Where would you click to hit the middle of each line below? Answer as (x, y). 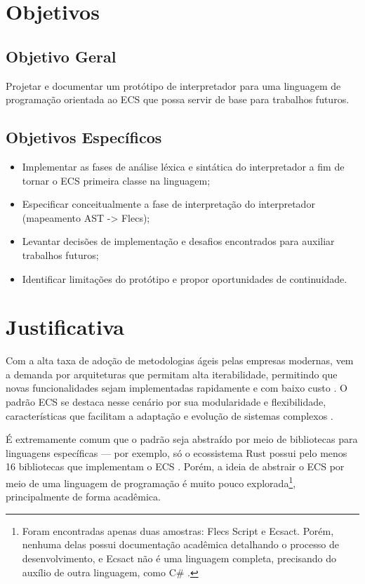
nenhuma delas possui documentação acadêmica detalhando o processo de (180, 544)
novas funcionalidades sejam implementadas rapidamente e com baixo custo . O (177, 388)
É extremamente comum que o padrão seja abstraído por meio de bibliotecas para (182, 439)
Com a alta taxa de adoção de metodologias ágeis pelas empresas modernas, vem (180, 360)
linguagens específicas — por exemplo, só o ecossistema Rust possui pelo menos (177, 452)
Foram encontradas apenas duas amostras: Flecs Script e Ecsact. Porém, (178, 530)
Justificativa (65, 327)
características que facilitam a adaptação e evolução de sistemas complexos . (170, 415)
